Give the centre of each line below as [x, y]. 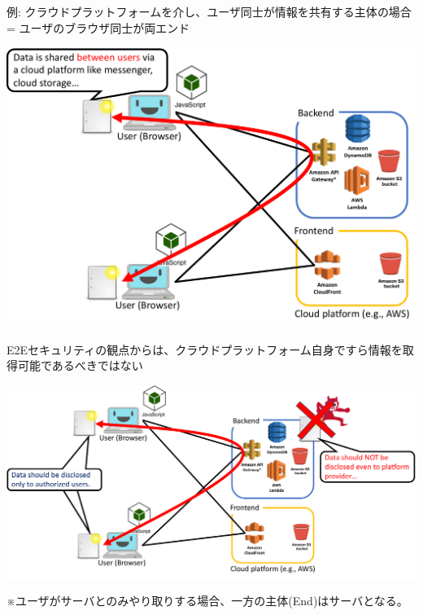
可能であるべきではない [80, 365]
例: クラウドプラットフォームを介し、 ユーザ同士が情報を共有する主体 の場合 [209, 11]
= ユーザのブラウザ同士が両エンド [98, 27]
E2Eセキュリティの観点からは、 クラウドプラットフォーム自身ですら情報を [205, 349]
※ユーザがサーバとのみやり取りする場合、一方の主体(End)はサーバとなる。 [207, 601]
